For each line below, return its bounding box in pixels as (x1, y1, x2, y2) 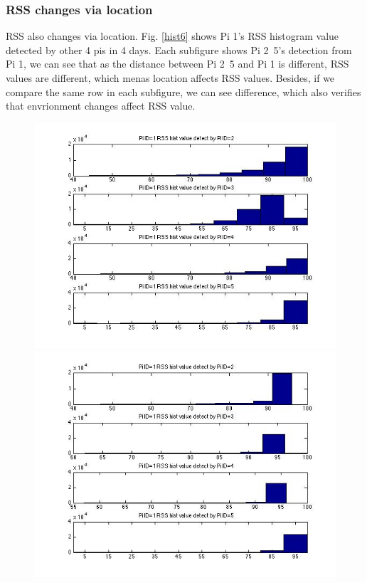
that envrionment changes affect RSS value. (6, 98, 196, 113)
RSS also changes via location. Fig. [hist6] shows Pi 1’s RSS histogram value (6, 28, 339, 43)
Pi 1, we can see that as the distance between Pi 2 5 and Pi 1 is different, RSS (6, 56, 349, 71)
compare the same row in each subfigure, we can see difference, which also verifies (6, 84, 361, 99)
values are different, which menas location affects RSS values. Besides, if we (6, 70, 335, 85)
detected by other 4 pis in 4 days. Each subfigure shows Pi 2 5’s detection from (6, 42, 352, 57)
